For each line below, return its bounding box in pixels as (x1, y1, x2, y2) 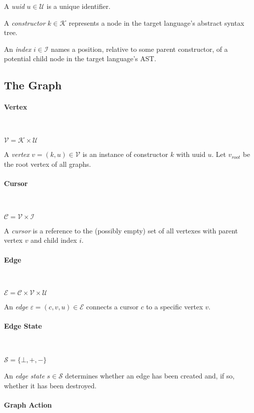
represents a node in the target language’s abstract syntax (69, 17, 245, 28)
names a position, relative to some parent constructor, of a (51, 43, 228, 54)
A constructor (4, 17, 45, 28)
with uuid (176, 149, 206, 159)
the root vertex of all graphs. (4, 158, 91, 169)
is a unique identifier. (46, 1, 110, 11)
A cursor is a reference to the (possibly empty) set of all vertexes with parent (4, 225, 238, 235)
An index (4, 43, 32, 54)
